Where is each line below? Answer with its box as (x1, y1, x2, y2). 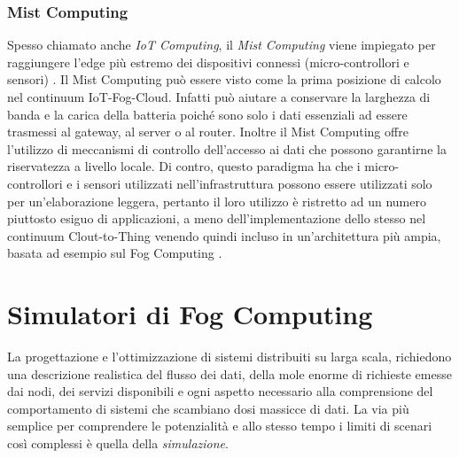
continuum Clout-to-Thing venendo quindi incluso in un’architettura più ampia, (7, 226, 441, 245)
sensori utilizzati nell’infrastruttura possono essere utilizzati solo (83, 174, 432, 192)
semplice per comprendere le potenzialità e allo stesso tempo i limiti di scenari (7, 416, 432, 435)
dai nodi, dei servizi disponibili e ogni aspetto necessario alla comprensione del (7, 382, 433, 400)
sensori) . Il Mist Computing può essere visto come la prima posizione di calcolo (7, 70, 441, 89)
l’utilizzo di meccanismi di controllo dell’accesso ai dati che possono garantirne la (7, 139, 447, 158)
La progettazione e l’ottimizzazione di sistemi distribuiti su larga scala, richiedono (7, 347, 452, 366)
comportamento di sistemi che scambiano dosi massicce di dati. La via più (7, 399, 409, 417)
